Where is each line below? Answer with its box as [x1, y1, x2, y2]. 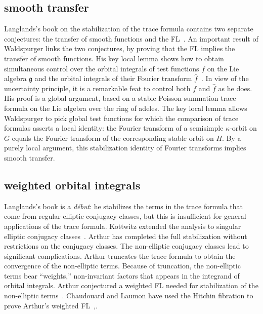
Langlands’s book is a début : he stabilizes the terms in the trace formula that [4, 201, 243, 211]
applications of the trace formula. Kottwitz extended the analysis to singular [4, 220, 241, 231]
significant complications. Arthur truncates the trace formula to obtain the [4, 250, 236, 261]
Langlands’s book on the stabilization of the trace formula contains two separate [4, 23, 253, 34]
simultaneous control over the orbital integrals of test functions [4, 63, 199, 73]
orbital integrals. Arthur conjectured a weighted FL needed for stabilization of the [4, 280, 258, 291]
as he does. [218, 83, 252, 93]
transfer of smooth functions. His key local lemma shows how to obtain [4, 53, 224, 63]
